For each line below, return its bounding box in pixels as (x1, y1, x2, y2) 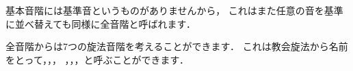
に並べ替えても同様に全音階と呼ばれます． (5, 16, 196, 30)
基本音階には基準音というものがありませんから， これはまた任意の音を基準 (5, 3, 343, 17)
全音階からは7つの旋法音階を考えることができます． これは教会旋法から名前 (5, 39, 348, 53)
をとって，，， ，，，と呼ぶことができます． (5, 52, 189, 66)
